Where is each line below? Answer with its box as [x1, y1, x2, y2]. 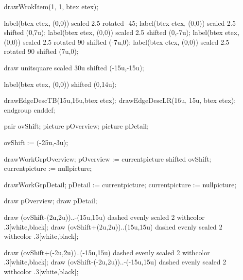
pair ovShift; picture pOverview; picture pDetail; [4, 121, 149, 131]
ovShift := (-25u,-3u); [4, 137, 68, 147]
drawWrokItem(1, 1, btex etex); [4, 1, 99, 11]
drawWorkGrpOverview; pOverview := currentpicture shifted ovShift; [4, 153, 211, 164]
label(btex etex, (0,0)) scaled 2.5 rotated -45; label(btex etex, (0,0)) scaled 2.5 [4, 17, 236, 28]
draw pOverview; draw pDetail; [4, 196, 97, 206]
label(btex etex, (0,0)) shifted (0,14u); [4, 79, 117, 89]
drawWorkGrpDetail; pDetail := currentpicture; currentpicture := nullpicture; [4, 179, 237, 189]
